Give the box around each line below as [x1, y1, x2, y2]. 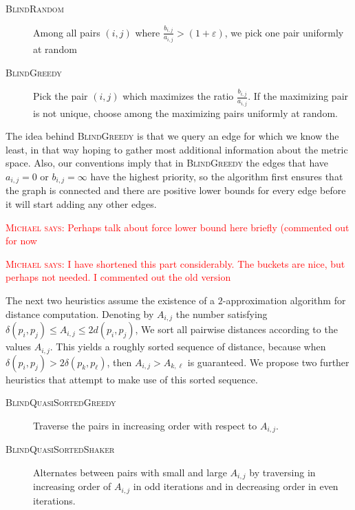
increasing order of [33, 479, 111, 493]
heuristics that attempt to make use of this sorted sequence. [6, 372, 258, 386]
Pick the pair [33, 89, 88, 103]
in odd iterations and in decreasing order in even [133, 479, 338, 493]
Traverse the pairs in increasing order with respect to [33, 418, 257, 432]
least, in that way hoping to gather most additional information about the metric [6, 142, 348, 156]
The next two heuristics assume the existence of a [6, 293, 215, 308]
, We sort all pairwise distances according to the [135, 322, 338, 337]
